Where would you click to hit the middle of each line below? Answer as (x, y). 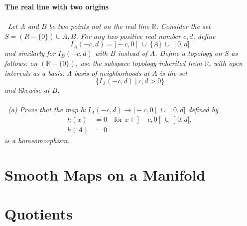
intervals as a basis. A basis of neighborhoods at (77, 73)
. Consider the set (183, 26)
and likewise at (27, 90)
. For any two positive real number (128, 36)
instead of (132, 53)
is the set (173, 73)
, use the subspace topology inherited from (139, 63)
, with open (226, 63)
